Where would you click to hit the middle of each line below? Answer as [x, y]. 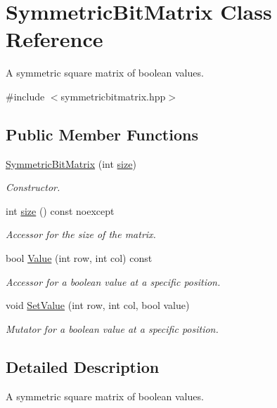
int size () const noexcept [60, 210]
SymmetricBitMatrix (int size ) [71, 163]
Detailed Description [83, 366]
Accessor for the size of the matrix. [81, 234]
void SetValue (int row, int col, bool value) [98, 305]
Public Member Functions [102, 134]
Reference [54, 39]
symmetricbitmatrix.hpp [113, 96]
